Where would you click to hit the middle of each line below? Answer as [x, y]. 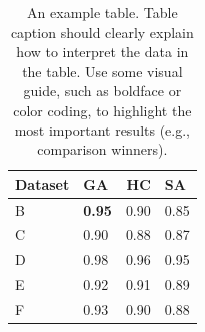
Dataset [42, 183]
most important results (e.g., [102, 129]
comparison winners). [102, 149]
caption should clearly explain [102, 31]
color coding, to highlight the [102, 109]
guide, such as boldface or [102, 90]
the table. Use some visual [102, 70]
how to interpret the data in [102, 51]
